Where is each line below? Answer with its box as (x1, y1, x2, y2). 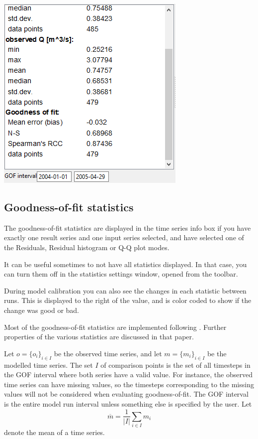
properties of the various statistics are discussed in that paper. (4, 331, 194, 342)
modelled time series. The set (4, 359, 93, 370)
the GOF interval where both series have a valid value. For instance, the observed (4, 369, 253, 380)
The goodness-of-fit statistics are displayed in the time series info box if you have (4, 222, 251, 233)
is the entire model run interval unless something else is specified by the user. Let (4, 398, 252, 409)
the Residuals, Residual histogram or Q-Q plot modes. (4, 242, 170, 252)
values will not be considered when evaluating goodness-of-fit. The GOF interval (4, 389, 249, 399)
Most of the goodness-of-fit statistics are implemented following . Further (4, 321, 227, 332)
